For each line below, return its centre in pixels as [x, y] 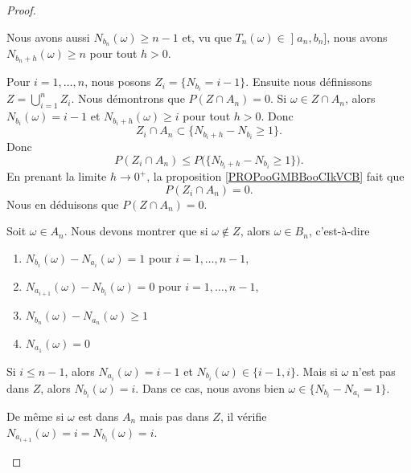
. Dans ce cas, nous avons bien [210, 387]
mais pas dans [174, 416]
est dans [99, 416]
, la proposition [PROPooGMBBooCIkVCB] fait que [275, 176]
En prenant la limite [57, 176]
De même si [35, 416]
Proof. [21, 10]
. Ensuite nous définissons [309, 82]
